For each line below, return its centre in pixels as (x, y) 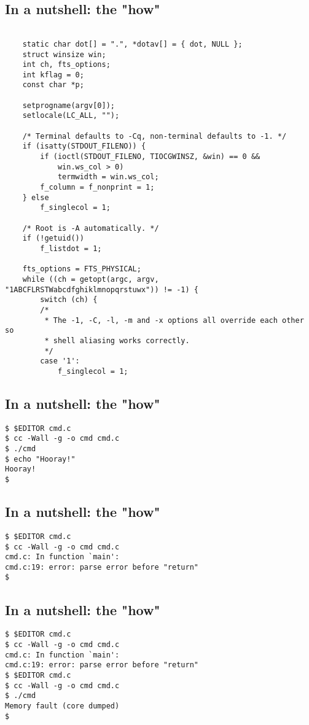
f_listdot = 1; (71, 248)
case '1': (60, 361)
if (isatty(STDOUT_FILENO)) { (84, 146)
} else (36, 197)
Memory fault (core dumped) (62, 706)
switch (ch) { (69, 300)
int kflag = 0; (53, 75)
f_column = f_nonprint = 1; (97, 188)
